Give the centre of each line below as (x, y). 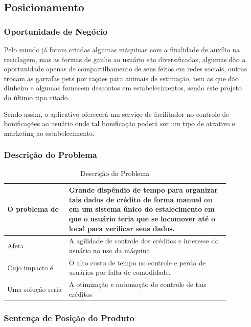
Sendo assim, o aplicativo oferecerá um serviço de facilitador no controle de (117, 114)
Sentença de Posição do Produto (69, 317)
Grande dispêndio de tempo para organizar (143, 190)
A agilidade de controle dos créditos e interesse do (144, 241)
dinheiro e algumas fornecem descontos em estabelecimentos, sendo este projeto (123, 88)
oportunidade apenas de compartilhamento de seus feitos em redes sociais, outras (125, 69)
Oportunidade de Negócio (56, 31)
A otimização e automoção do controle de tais (137, 284)
